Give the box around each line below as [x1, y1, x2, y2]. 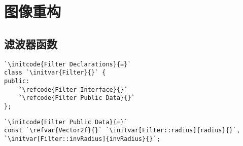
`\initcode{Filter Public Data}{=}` [4, 118, 128, 126]
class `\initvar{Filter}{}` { [4, 69, 106, 77]
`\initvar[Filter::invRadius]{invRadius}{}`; [4, 135, 160, 142]
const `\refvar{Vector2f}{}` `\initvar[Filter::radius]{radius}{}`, [4, 127, 240, 134]
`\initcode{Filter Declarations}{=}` [4, 60, 131, 68]
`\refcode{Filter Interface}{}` [18, 86, 128, 93]
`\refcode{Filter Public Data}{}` [18, 94, 135, 102]
